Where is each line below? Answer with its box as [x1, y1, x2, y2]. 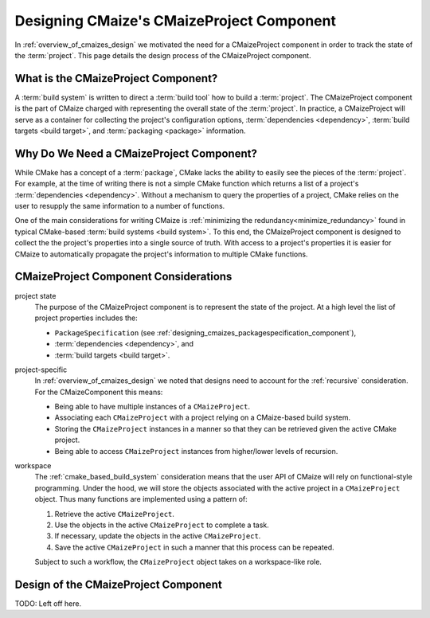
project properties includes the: [34, 313, 139, 323]
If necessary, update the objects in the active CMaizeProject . [54, 531, 261, 541]
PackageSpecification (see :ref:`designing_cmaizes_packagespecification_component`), [54, 327, 357, 338]
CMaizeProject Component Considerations [14, 270, 233, 284]
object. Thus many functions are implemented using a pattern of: [34, 495, 248, 504]
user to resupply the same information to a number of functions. [14, 201, 225, 211]
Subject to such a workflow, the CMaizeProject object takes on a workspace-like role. [34, 557, 322, 567]
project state [14, 291, 57, 300]
